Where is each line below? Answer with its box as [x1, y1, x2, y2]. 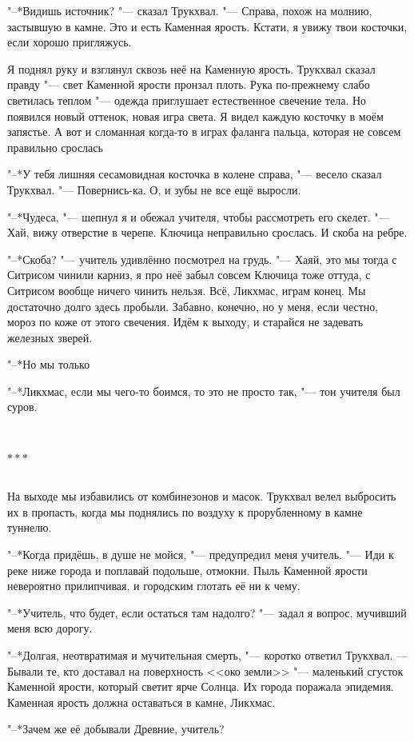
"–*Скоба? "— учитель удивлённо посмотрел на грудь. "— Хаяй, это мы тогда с [7, 250, 397, 267]
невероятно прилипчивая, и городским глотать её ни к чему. [7, 577, 301, 594]
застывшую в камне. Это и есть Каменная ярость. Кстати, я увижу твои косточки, [7, 18, 408, 34]
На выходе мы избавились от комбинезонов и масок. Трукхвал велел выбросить [7, 488, 396, 505]
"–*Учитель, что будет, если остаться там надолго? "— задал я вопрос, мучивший [7, 604, 407, 620]
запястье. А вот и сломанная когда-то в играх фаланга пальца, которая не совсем [7, 123, 401, 140]
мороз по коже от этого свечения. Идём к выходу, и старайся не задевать [7, 313, 364, 330]
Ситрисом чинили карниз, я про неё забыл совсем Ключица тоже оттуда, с [7, 266, 371, 283]
